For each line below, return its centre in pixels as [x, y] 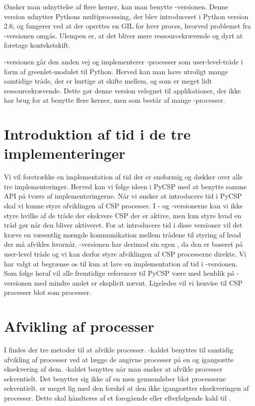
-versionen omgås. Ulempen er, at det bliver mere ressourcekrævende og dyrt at [123, 35]
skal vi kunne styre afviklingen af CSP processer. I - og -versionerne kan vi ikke [123, 206]
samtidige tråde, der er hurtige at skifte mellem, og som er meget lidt [108, 81]
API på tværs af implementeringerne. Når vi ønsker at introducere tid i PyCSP [123, 196]
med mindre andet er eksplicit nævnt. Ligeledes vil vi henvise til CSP [138, 282]
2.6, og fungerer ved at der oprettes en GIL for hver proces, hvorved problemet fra [127, 26]
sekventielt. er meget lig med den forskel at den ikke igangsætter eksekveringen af [127, 388]
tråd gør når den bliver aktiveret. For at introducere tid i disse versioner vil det [123, 225]
